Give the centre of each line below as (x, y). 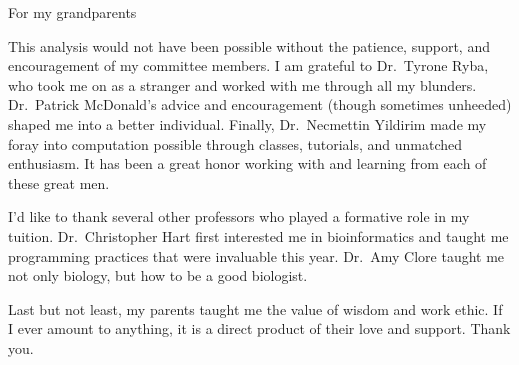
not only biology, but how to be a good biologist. (158, 275)
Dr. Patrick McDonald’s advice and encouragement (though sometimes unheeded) (260, 104)
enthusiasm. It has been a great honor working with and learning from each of (247, 163)
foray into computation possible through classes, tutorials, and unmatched (235, 143)
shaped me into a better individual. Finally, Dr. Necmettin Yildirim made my (247, 123)
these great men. (59, 182)
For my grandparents (72, 12)
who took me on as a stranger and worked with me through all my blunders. (242, 84)
